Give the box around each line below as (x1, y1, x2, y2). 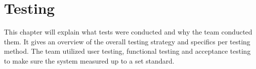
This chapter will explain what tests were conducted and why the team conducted (4, 27, 253, 37)
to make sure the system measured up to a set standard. (4, 55, 174, 66)
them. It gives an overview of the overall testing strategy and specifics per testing (4, 36, 251, 46)
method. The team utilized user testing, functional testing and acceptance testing (4, 46, 251, 56)
